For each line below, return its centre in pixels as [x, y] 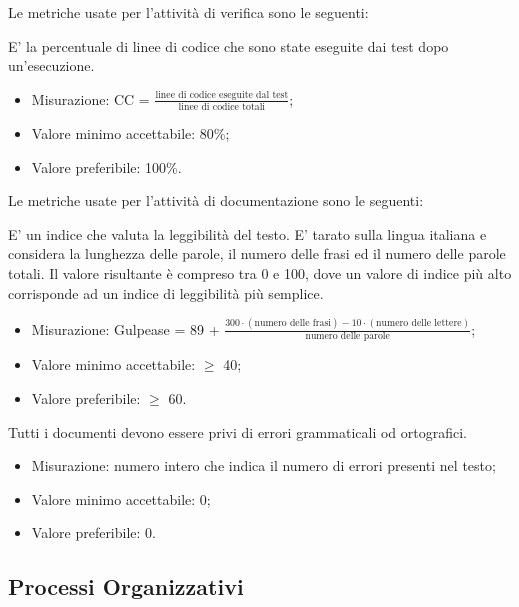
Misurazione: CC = [90, 98]
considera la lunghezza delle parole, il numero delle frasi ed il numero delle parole [257, 253]
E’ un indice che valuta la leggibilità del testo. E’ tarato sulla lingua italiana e [247, 233]
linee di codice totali [222, 107]
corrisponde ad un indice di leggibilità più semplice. [166, 292]
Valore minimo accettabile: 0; [121, 498]
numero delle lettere [419, 323]
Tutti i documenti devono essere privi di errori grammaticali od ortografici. [237, 431]
